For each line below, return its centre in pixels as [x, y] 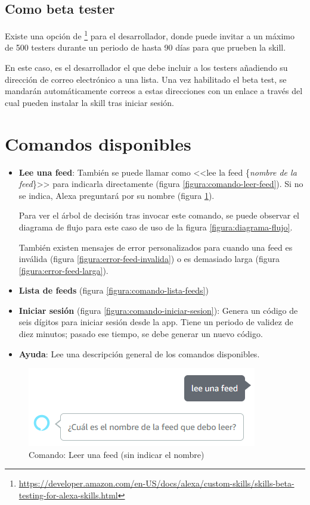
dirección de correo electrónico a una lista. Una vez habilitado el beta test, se [146, 79]
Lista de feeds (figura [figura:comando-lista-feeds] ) [114, 290]
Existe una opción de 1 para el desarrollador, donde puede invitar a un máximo [150, 35]
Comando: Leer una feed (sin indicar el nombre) [117, 454]
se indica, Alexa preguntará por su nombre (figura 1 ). [117, 195]
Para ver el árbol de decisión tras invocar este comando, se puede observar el [159, 215]
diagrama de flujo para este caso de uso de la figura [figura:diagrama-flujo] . [156, 227]
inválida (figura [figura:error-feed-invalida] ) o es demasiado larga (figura [149, 259]
